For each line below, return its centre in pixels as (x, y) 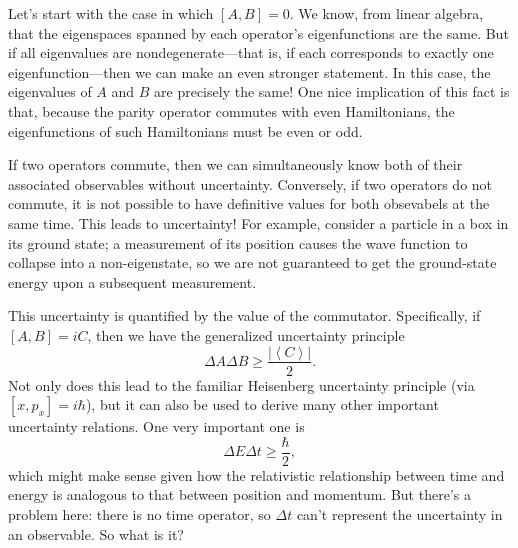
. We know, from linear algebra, (386, 13)
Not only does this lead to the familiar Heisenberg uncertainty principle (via (241, 384)
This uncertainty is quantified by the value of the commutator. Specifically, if (244, 315)
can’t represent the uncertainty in (399, 514)
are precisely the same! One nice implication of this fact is (332, 91)
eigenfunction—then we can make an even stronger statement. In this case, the (249, 71)
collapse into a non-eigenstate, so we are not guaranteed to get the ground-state (252, 262)
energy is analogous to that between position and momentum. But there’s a (239, 494)
